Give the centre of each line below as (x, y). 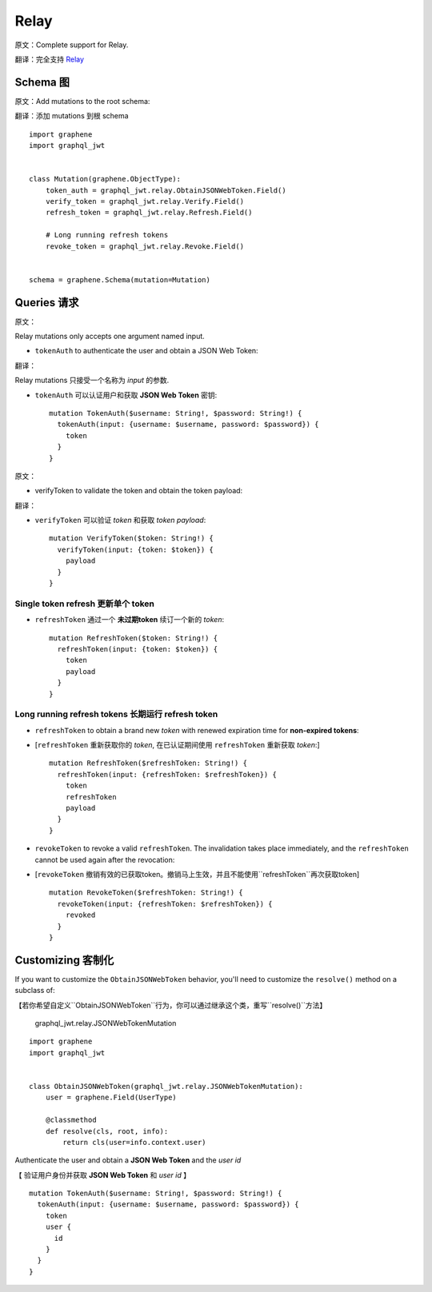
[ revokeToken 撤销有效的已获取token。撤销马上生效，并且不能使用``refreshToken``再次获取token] (197, 874)
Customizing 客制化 (64, 960)
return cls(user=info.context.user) (135, 1142)
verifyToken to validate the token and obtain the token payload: (139, 491)
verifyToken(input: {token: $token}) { (135, 549)
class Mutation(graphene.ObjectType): (105, 179)
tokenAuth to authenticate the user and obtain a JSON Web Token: (147, 351)
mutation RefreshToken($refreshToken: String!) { (148, 763)
